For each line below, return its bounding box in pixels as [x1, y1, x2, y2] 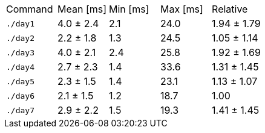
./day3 [6, 48, 34, 57]
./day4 [6, 62, 34, 72]
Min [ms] [109, 3, 149, 15]
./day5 [6, 76, 34, 86]
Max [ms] [160, 3, 203, 15]
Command [6, 3, 53, 15]
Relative [212, 3, 248, 15]
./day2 [6, 33, 34, 43]
